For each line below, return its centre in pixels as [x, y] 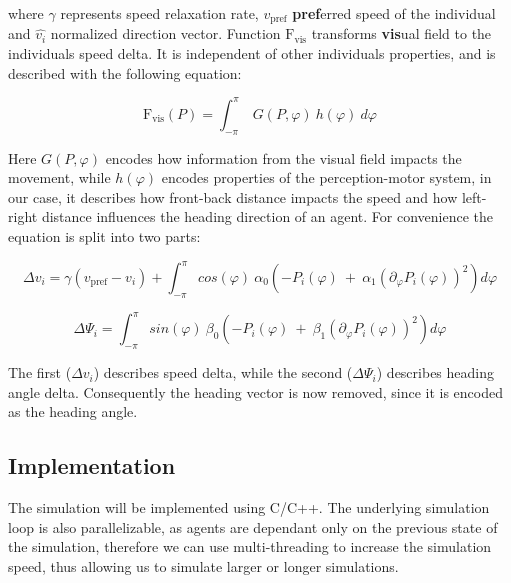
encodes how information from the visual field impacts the [283, 157]
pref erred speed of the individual [394, 13]
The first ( [40, 372]
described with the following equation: [125, 72]
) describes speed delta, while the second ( [223, 372]
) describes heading [435, 372]
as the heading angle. [73, 411]
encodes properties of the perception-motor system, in [326, 177]
